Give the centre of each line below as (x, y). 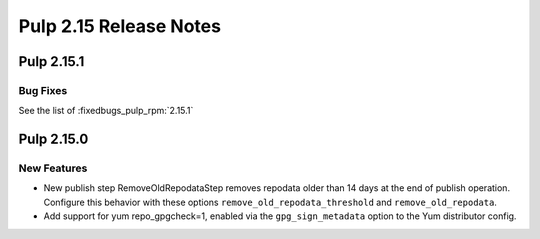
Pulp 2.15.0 (53, 139)
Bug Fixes (43, 90)
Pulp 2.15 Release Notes (120, 26)
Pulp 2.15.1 (51, 61)
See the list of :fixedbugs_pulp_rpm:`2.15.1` (106, 111)
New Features (53, 168)
